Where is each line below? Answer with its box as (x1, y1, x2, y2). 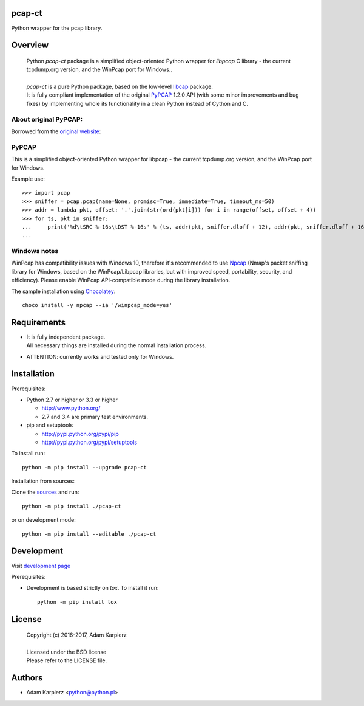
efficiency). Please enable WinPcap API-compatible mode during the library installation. (11, 277, 231, 284)
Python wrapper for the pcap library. (11, 24, 103, 32)
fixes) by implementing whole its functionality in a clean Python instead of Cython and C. (26, 100, 249, 107)
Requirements (11, 317, 66, 328)
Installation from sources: (11, 477, 75, 485)
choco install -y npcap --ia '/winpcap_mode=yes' (22, 302, 173, 308)
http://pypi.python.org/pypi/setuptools (41, 438, 138, 446)
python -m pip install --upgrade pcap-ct (22, 464, 147, 471)
